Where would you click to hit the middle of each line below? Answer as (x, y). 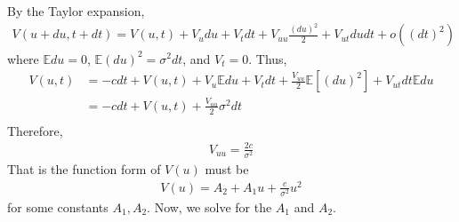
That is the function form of (84, 169)
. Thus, (268, 58)
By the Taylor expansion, (76, 11)
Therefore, (35, 130)
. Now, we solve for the (209, 206)
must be (227, 169)
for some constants (58, 206)
